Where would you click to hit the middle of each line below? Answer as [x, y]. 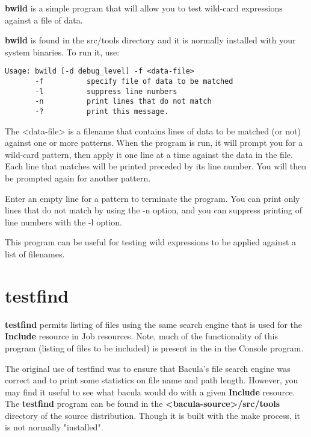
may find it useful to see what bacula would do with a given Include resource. [150, 391]
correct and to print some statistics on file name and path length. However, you [152, 380]
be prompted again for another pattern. [78, 178]
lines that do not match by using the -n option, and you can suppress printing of [154, 210]
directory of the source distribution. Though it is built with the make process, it [152, 415]
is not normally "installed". [54, 427]
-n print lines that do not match [123, 102]
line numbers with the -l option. [63, 222]
